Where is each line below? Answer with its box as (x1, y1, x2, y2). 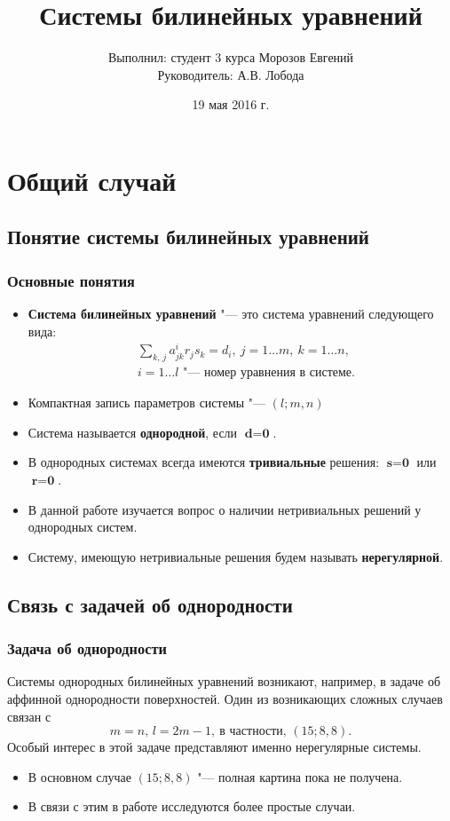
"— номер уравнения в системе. (183, 367, 355, 380)
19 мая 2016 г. (192, 95, 270, 114)
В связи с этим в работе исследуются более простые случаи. (28, 797, 356, 816)
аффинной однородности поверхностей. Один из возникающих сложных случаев (7, 689, 443, 707)
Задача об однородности (7, 637, 167, 659)
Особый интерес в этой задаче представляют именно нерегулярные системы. (7, 738, 422, 756)
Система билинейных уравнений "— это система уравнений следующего (28, 304, 434, 323)
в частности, (219, 725, 287, 738)
